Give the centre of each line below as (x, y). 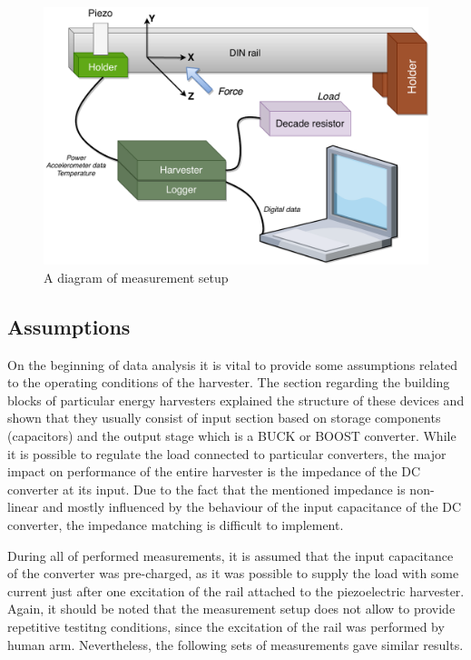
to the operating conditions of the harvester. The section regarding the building (229, 382)
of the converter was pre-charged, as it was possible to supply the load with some (233, 573)
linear (23, 507)
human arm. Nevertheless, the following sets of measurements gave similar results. (235, 644)
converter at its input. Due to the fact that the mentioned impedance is (206, 489)
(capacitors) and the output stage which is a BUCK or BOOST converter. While (232, 435)
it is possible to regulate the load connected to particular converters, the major (227, 453)
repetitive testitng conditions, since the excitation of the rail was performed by (226, 626)
